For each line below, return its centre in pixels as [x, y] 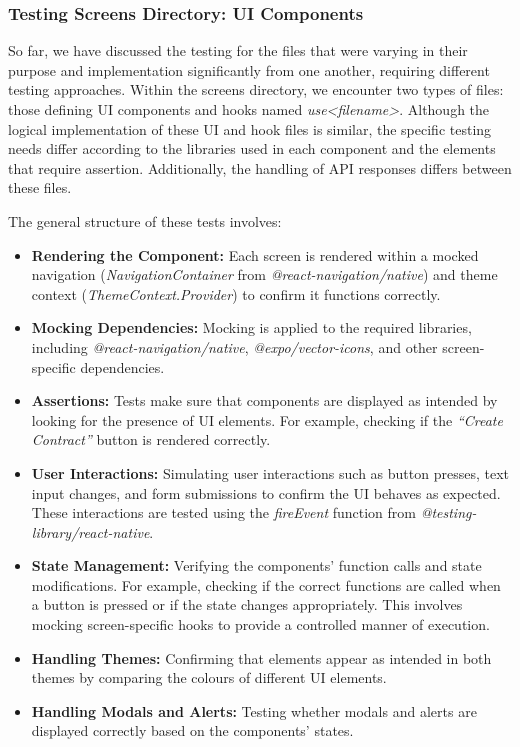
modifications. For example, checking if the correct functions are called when [266, 584]
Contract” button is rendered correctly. [151, 439]
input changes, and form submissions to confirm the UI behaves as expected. [266, 492]
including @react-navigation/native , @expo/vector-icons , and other [234, 346]
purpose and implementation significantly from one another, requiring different [249, 69]
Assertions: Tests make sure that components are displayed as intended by [264, 400]
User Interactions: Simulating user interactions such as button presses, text [270, 472]
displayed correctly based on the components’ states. [192, 730]
